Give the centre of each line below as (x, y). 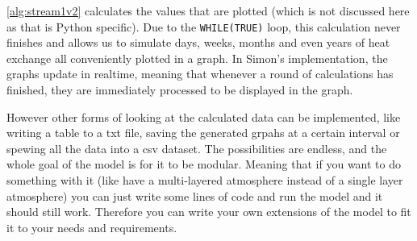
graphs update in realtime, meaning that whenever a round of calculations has (200, 74)
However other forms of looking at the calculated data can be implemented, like (204, 116)
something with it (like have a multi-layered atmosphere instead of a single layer (205, 180)
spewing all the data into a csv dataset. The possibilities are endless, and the (197, 148)
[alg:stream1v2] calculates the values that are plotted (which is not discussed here (208, 10)
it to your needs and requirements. (92, 227)
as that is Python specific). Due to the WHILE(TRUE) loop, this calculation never (204, 26)
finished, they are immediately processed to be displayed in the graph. (180, 90)
